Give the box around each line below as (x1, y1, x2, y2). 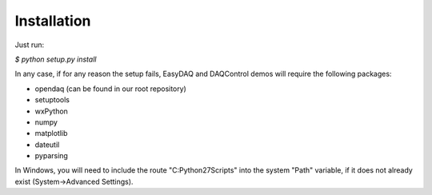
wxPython (34, 106, 68, 116)
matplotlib (34, 129, 68, 138)
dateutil (34, 140, 60, 149)
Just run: (14, 40, 45, 50)
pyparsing (34, 151, 68, 161)
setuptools (34, 95, 70, 105)
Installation (14, 12, 91, 30)
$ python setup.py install (14, 54, 97, 64)
